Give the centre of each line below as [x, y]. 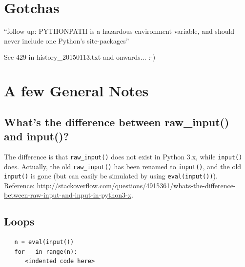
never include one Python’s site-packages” [67, 40]
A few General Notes [76, 91]
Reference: [19, 185]
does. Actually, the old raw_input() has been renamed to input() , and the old [123, 166]
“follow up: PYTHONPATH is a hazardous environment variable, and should [119, 31]
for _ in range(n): [46, 252]
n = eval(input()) [44, 242]
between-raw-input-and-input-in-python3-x [68, 195]
